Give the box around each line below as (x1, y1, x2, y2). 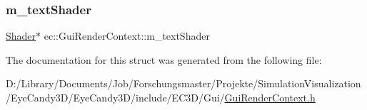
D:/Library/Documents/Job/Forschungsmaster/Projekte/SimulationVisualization (6, 76, 361, 91)
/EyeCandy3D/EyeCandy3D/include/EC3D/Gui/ (6, 90, 225, 104)
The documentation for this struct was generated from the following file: (6, 52, 322, 67)
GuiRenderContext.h (224, 90, 316, 104)
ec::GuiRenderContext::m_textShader (44, 28, 210, 43)
